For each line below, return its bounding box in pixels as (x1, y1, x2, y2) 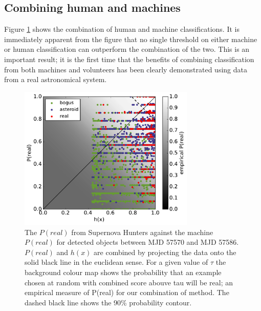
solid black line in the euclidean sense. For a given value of (25, 257, 208, 267)
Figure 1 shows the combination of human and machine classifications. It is (4, 24, 240, 34)
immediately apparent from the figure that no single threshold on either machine (4, 33, 257, 44)
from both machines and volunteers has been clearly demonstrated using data (4, 64, 247, 74)
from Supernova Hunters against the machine (71, 226, 213, 237)
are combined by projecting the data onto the (94, 246, 236, 257)
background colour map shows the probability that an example (25, 266, 222, 277)
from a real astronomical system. (4, 74, 107, 85)
